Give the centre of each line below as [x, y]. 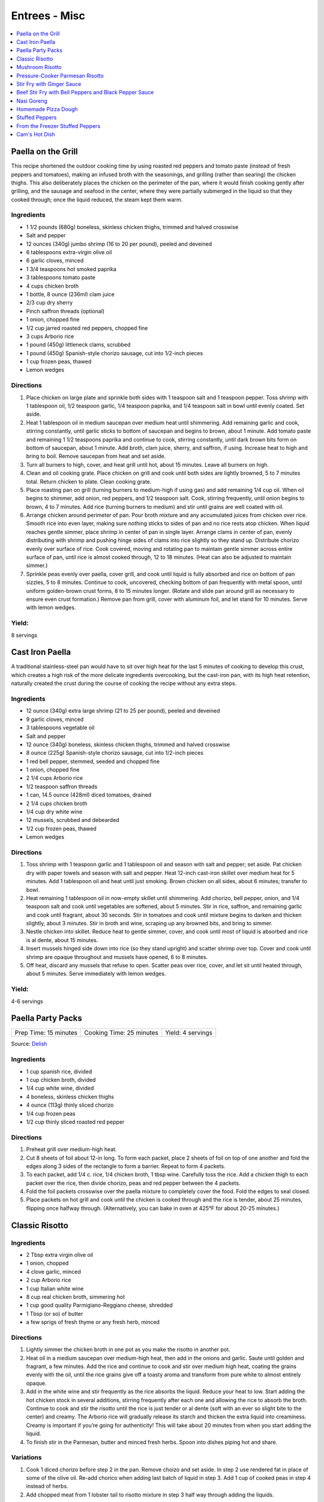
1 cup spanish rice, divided [59, 1071]
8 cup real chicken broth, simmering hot [76, 1297]
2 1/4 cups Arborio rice [55, 778]
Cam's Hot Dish [36, 135]
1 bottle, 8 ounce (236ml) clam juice [70, 294]
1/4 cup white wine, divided [60, 1088]
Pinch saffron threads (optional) [65, 311]
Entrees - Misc [48, 16]
